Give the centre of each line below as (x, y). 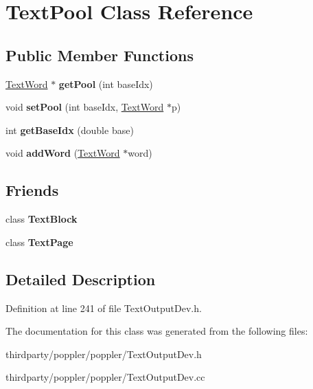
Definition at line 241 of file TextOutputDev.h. (104, 308)
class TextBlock (42, 219)
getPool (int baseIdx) (106, 84)
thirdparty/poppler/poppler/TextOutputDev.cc (105, 377)
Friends (32, 190)
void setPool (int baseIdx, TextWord (85, 107)
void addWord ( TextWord (63, 153)
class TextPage (39, 242)
